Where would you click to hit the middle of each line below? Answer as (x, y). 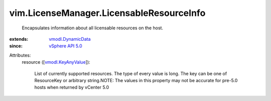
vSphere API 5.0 (65, 46)
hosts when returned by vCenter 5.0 (72, 88)
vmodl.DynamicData (70, 39)
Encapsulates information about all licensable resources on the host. (92, 28)
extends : (19, 39)
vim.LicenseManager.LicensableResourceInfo (107, 13)
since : (16, 46)
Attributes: (20, 55)
